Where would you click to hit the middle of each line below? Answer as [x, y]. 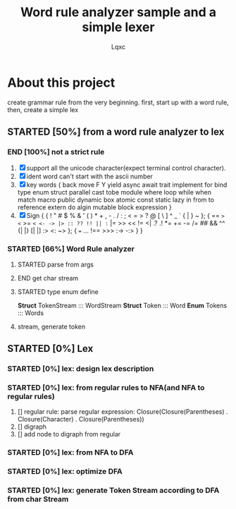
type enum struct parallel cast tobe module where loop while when [114, 192]
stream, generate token [51, 326]
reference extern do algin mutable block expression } [95, 207]
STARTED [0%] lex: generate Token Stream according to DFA [113, 491]
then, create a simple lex [43, 109]
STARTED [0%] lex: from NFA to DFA [70, 453]
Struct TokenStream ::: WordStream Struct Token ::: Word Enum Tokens [122, 305]
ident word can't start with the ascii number [90, 176]
